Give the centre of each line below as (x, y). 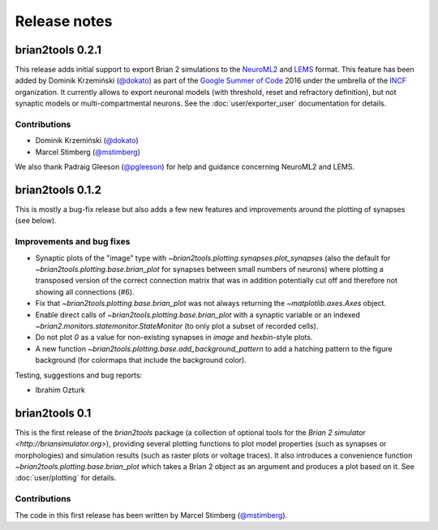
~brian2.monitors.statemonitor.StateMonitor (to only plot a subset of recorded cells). (177, 325)
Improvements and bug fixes (73, 242)
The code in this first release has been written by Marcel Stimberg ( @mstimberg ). (151, 515)
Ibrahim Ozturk (60, 390)
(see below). (36, 221)
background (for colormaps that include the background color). (141, 360)
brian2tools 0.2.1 (58, 50)
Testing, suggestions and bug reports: (79, 375)
